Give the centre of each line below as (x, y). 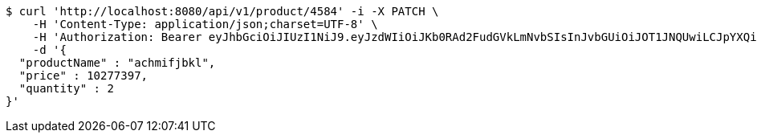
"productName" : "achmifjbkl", (117, 63)
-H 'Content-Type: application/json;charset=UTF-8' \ (205, 24)
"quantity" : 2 (66, 88)
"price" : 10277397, (83, 76)
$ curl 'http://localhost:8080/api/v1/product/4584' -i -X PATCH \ (222, 11)
